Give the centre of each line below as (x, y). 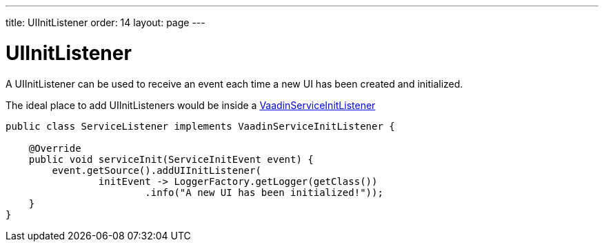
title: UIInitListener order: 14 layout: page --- (105, 22)
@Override (55, 148)
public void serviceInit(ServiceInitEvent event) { (171, 159)
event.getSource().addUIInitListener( (157, 170)
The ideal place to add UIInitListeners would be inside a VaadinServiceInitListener (191, 105)
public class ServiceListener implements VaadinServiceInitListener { (200, 126)
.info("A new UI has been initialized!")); (264, 192)
